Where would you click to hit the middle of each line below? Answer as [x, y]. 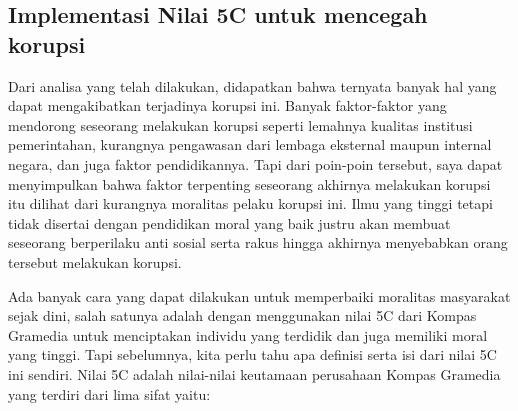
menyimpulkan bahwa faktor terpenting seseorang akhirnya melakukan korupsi [249, 183]
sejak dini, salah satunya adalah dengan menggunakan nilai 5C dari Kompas [242, 315]
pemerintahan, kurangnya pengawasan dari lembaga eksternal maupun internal [250, 144]
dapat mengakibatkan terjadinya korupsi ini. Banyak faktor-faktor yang [227, 105]
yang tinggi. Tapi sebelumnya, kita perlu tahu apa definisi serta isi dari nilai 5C [252, 354]
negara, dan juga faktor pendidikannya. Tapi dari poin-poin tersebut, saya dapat [255, 163]
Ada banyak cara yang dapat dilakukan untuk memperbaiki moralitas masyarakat [259, 295]
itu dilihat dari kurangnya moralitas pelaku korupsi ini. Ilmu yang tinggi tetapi [250, 203]
